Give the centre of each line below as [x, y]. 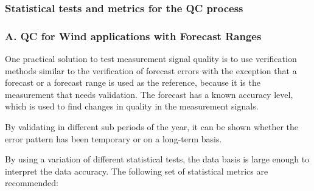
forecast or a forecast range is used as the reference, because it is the [133, 82]
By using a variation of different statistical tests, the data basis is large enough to [157, 159]
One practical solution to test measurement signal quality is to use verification [151, 59]
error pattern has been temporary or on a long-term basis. [113, 138]
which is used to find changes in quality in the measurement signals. [132, 106]
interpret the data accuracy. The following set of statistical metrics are [137, 171]
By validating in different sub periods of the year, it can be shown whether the [152, 127]
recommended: [32, 183]
